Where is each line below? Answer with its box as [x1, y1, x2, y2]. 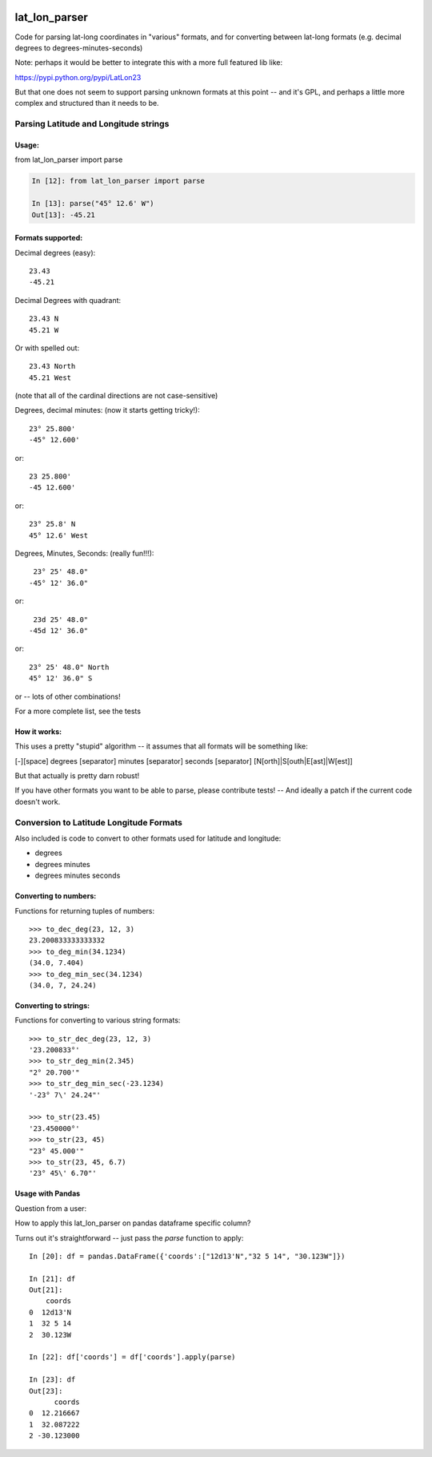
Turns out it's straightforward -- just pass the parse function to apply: [14, 1233, 244, 1242]
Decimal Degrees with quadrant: [14, 295, 122, 305]
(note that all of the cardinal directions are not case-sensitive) [14, 391, 218, 401]
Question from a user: [14, 1203, 87, 1213]
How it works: [14, 726, 62, 737]
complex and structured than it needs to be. [14, 99, 159, 108]
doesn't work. [14, 797, 61, 806]
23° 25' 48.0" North [29, 662, 110, 672]
